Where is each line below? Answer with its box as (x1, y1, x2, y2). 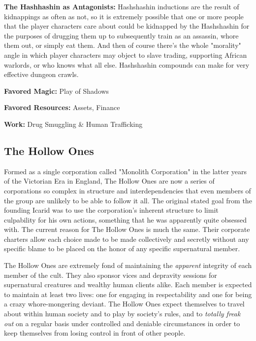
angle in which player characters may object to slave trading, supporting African (4, 49, 247, 60)
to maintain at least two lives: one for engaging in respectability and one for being (4, 289, 252, 299)
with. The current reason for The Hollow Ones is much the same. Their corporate (4, 224, 250, 234)
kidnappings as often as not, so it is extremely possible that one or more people (4, 11, 244, 21)
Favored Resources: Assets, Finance (4, 102, 120, 113)
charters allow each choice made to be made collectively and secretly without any (4, 233, 249, 244)
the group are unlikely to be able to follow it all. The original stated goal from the (4, 195, 252, 205)
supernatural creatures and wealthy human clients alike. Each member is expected (4, 279, 252, 290)
